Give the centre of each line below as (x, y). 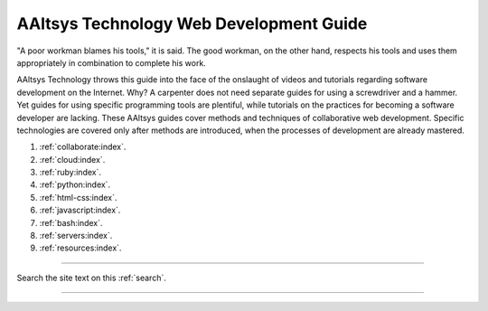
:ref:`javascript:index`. (80, 210)
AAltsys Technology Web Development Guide (192, 24)
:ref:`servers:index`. (76, 236)
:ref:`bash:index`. (71, 222)
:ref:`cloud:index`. (72, 159)
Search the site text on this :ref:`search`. (91, 278)
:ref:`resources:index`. (80, 248)
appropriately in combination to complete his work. (112, 62)
